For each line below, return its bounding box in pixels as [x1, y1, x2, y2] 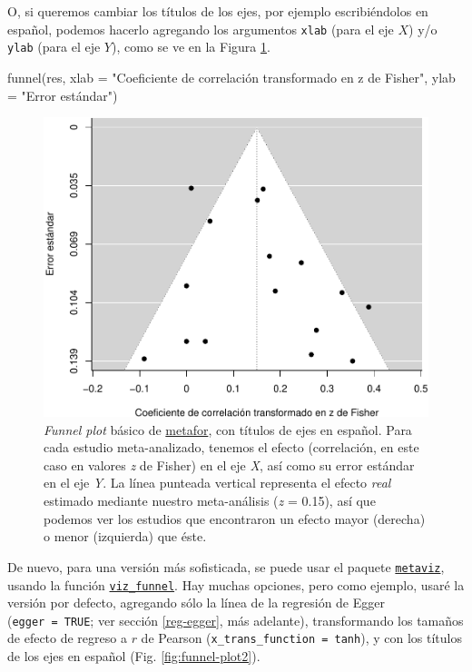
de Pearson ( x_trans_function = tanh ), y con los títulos [141, 628, 462, 647]
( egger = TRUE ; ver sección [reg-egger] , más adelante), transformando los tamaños [7, 610, 464, 629]
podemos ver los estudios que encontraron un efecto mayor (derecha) [44, 509, 426, 528]
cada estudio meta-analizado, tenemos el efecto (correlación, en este [44, 438, 419, 457]
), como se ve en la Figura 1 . [111, 37, 270, 56]
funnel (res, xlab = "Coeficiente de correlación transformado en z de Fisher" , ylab [7, 67, 456, 86]
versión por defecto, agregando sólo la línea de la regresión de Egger [7, 593, 385, 612]
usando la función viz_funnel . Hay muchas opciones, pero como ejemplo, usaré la [7, 575, 465, 594]
